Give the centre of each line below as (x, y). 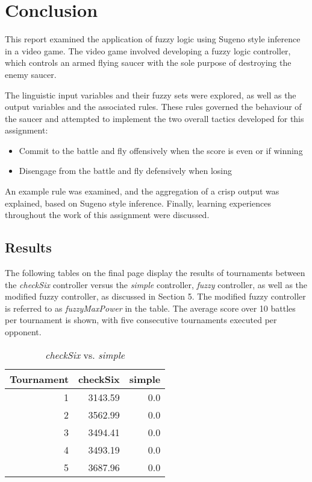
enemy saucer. (31, 74)
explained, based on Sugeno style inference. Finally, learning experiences (138, 203)
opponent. (23, 332)
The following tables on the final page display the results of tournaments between (155, 273)
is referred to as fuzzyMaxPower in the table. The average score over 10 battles (150, 308)
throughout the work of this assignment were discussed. (107, 215)
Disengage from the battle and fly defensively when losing (125, 171)
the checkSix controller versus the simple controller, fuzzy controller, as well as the (156, 284)
